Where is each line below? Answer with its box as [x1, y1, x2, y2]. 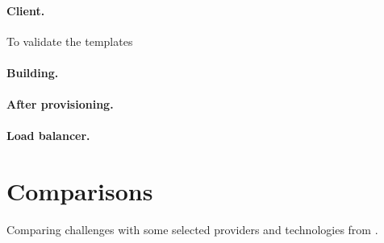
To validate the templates [6, 32, 133, 49]
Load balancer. [6, 127, 90, 144]
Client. [6, 2, 45, 19]
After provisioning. [6, 96, 114, 113]
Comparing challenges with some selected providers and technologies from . [6, 221, 378, 238]
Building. [6, 64, 59, 80]
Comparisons [6, 175, 153, 208]
